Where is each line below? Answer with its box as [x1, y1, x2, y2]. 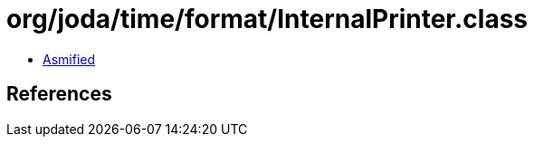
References [6, 82, 112, 106]
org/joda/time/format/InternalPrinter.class [6, 4, 529, 34]
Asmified [43, 51, 96, 67]
